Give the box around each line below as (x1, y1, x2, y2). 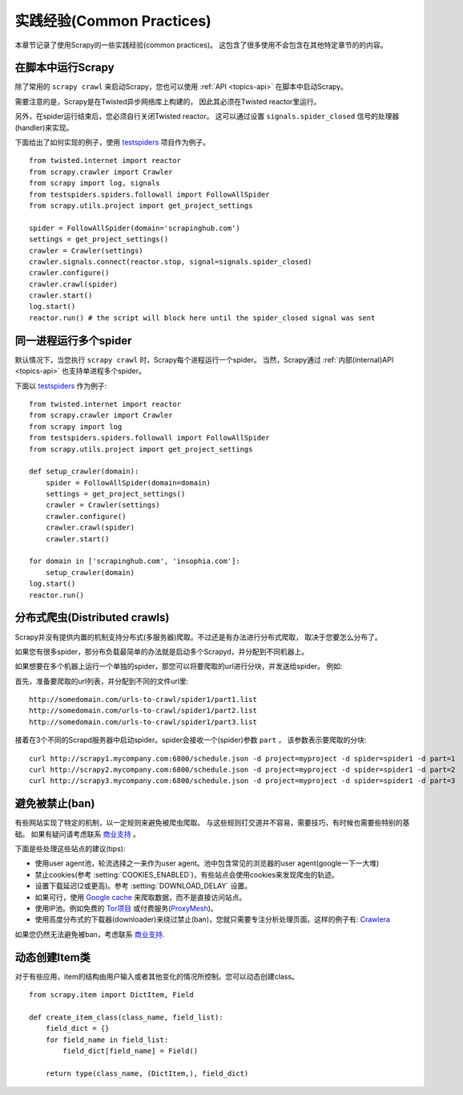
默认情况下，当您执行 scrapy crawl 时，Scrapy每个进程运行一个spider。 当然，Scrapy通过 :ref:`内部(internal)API (14, 355, 394, 364)
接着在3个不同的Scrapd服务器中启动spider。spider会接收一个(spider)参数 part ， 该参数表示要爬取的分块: (14, 735, 367, 745)
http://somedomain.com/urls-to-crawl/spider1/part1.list (29, 695, 258, 704)
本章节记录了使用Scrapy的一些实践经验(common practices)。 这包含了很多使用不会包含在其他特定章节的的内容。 (14, 40, 388, 50)
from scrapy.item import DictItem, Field (29, 991, 194, 1000)
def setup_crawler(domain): (29, 467, 139, 477)
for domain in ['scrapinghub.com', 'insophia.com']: (29, 557, 240, 566)
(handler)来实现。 (14, 123, 74, 132)
